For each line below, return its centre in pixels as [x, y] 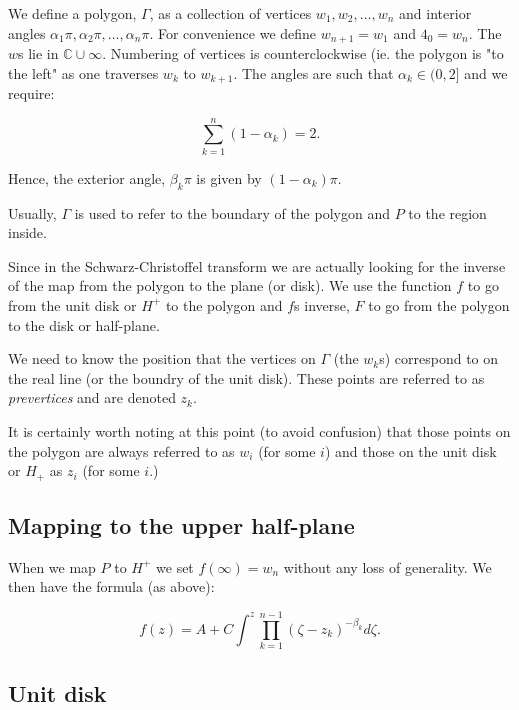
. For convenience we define [233, 32]
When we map [52, 566]
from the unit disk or [72, 304]
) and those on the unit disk [410, 450]
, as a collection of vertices [230, 13]
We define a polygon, [72, 13]
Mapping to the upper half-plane [181, 524]
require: [31, 93]
